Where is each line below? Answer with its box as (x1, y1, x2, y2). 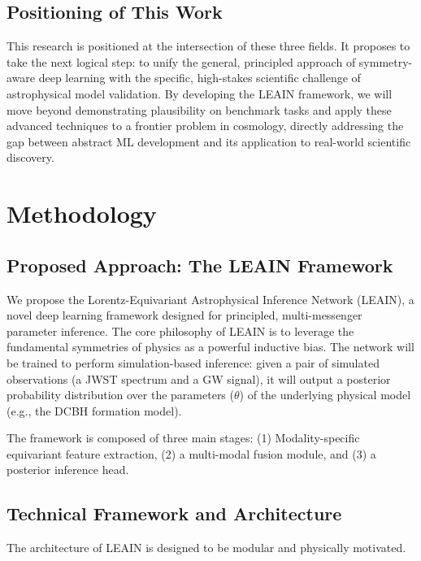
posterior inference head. (7, 461, 129, 478)
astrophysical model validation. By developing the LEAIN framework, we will (7, 85, 393, 102)
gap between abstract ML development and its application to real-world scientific (7, 133, 411, 150)
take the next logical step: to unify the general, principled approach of (7, 53, 356, 70)
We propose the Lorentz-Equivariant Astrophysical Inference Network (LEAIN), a (7, 290, 414, 307)
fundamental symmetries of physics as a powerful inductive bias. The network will (7, 338, 414, 355)
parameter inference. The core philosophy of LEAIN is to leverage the (7, 322, 354, 339)
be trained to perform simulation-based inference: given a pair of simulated (7, 354, 380, 371)
